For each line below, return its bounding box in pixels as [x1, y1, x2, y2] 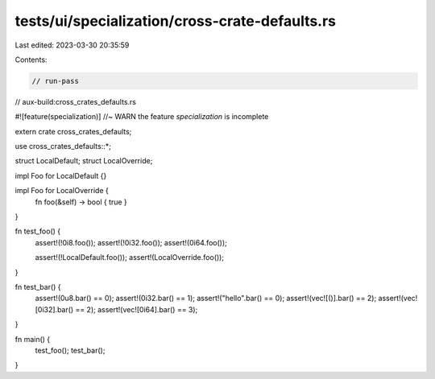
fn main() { [14, 334, 51, 344]
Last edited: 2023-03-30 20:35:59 [14, 40, 130, 50]
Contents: [14, 55, 48, 64]
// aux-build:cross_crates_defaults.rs [14, 97, 137, 106]
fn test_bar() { [14, 282, 61, 291]
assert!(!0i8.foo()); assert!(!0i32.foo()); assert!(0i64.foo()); [35, 237, 227, 247]
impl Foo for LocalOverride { [14, 186, 109, 196]
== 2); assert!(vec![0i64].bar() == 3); [75, 304, 198, 314]
